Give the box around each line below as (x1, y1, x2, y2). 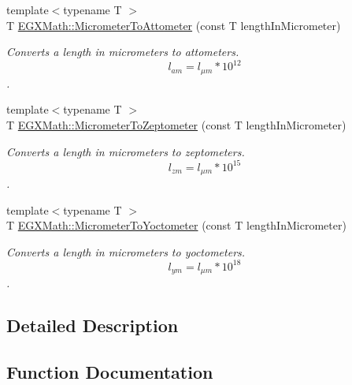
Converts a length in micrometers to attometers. (6, 43, 239, 60)
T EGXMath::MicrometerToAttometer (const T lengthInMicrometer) (6, 17, 341, 33)
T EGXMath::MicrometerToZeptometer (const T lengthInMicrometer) (6, 116, 346, 133)
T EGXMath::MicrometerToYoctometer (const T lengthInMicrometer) (6, 217, 346, 234)
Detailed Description (6, 313, 179, 338)
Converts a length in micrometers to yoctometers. (6, 243, 246, 260)
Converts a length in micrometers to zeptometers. (6, 143, 245, 159)
